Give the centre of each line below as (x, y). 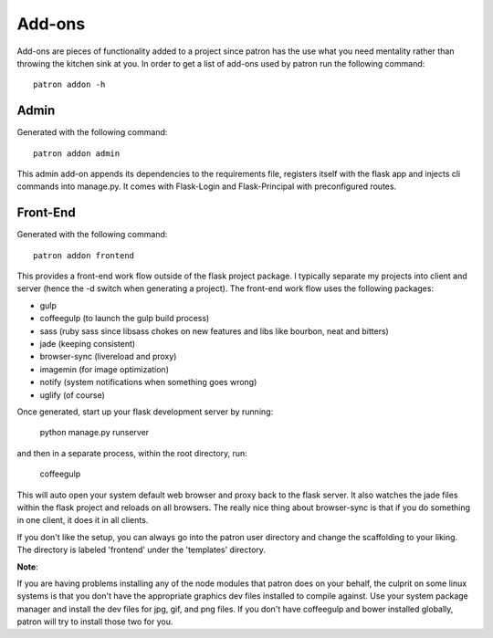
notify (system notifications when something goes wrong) (148, 382)
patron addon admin (77, 153)
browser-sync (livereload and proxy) (108, 357)
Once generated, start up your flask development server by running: (145, 412)
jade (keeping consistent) (88, 344)
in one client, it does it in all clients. (83, 520)
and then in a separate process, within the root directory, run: (132, 453)
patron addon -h (69, 85)
